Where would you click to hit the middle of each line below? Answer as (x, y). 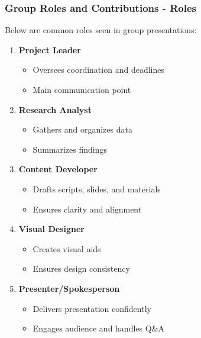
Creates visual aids (67, 248)
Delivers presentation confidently (92, 308)
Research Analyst (55, 109)
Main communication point (82, 89)
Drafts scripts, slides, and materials (97, 189)
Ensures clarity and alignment (87, 209)
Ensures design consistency (81, 268)
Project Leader (50, 49)
